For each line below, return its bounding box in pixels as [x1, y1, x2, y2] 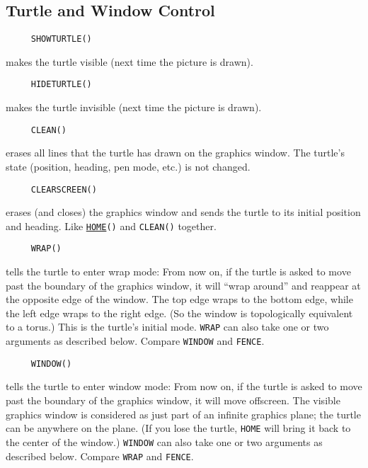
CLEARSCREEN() [30, 184, 97, 195]
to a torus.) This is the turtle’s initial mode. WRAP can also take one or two [6, 319, 329, 334]
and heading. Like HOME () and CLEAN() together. [6, 218, 217, 233]
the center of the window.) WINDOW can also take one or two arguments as [6, 434, 323, 449]
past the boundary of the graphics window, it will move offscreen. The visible [6, 393, 340, 408]
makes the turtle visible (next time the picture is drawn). [6, 54, 253, 69]
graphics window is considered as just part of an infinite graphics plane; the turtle [6, 406, 361, 421]
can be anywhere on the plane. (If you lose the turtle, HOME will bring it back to [6, 421, 351, 435]
